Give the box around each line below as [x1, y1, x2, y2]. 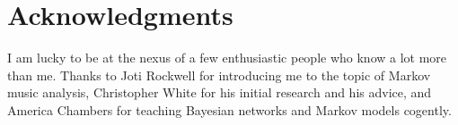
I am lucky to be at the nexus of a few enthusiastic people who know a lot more [7, 48, 447, 67]
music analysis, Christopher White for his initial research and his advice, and [7, 83, 432, 102]
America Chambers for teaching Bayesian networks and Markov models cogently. [7, 100, 452, 119]
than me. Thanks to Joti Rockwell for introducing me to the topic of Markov [7, 65, 431, 84]
